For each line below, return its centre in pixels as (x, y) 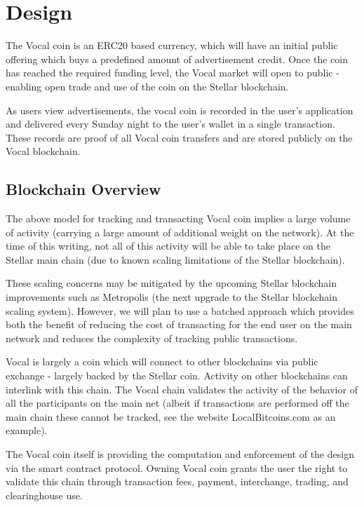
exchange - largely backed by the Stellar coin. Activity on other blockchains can (177, 376)
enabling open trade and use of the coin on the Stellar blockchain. (147, 86)
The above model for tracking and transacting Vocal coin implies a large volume (178, 218)
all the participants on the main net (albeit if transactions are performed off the (177, 403)
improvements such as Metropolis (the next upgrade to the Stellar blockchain (171, 297)
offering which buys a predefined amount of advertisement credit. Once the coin (177, 59)
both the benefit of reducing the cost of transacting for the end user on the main (179, 324)
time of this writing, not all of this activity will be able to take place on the (168, 246)
